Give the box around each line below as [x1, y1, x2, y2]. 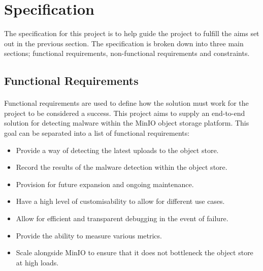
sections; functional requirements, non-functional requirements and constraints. [4, 48, 250, 58]
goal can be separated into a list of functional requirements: [4, 128, 190, 138]
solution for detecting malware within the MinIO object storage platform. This [4, 117, 249, 128]
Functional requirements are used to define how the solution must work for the [4, 98, 249, 108]
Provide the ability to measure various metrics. [16, 230, 162, 240]
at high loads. [16, 257, 59, 267]
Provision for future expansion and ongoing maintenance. [16, 178, 194, 189]
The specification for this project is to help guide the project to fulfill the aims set [4, 28, 259, 39]
